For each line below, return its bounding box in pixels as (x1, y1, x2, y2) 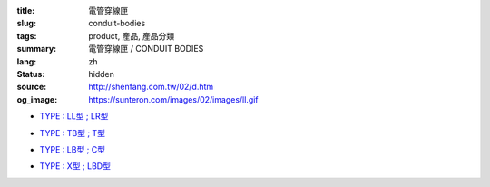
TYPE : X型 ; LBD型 (39, 161, 111, 172)
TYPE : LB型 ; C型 (39, 143, 106, 154)
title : (16, 5, 35, 15)
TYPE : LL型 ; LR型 (39, 111, 109, 122)
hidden (88, 68, 115, 79)
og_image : (16, 93, 58, 104)
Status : (16, 68, 45, 79)
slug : (16, 18, 36, 29)
